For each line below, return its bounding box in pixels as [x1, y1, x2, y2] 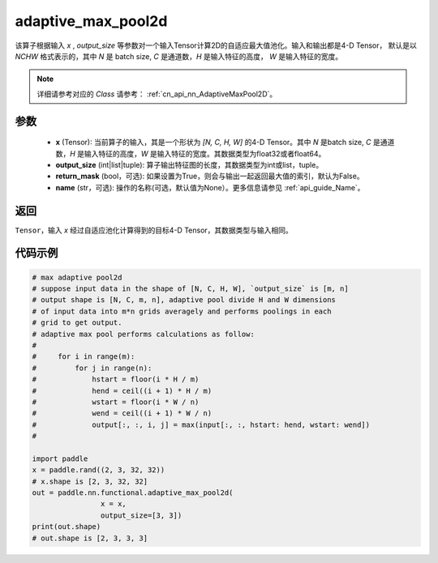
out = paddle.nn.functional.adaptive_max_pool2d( [32, 488, 234, 497]
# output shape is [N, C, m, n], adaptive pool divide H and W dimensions [32, 296, 337, 305]
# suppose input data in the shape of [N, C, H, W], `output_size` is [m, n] [32, 284, 349, 293]
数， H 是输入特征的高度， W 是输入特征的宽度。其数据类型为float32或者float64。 [55, 148, 326, 158]
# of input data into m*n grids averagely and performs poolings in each [32, 306, 332, 316]
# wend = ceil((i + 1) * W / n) [32, 409, 213, 418]
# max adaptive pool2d [32, 272, 122, 282]
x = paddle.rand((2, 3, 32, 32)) [32, 466, 165, 475]
